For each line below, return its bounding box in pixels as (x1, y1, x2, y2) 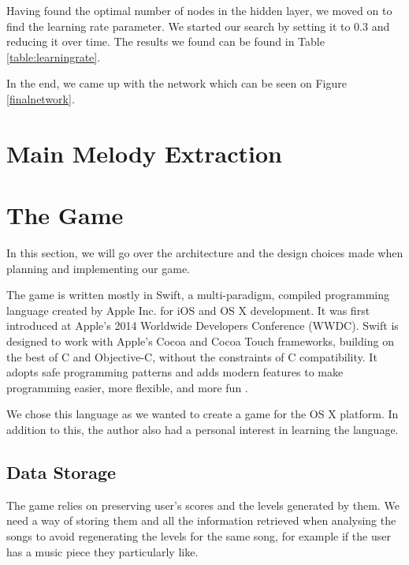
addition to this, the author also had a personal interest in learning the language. (6, 421, 399, 437)
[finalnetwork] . (6, 90, 75, 107)
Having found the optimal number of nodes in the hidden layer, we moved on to (6, 2, 392, 18)
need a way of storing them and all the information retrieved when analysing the (6, 512, 396, 529)
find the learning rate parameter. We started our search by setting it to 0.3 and (6, 17, 390, 34)
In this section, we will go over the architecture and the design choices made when (6, 245, 403, 261)
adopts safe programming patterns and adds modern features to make (6, 364, 344, 380)
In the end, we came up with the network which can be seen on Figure (6, 75, 347, 92)
